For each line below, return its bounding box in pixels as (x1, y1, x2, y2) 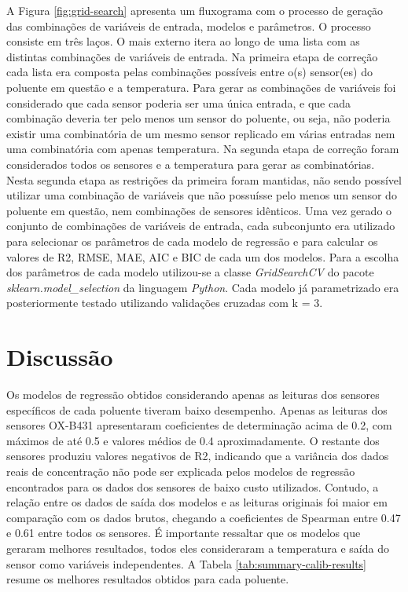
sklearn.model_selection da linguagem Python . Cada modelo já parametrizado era (6, 279, 399, 295)
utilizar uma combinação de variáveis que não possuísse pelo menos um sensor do (6, 187, 397, 203)
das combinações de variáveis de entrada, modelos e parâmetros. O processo (6, 17, 371, 34)
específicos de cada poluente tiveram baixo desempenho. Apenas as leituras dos (6, 401, 388, 418)
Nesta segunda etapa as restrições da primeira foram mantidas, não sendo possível (6, 171, 402, 188)
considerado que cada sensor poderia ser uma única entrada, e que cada (6, 94, 351, 111)
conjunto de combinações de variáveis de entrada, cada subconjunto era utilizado (6, 217, 395, 234)
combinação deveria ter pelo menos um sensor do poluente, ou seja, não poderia (6, 110, 391, 126)
